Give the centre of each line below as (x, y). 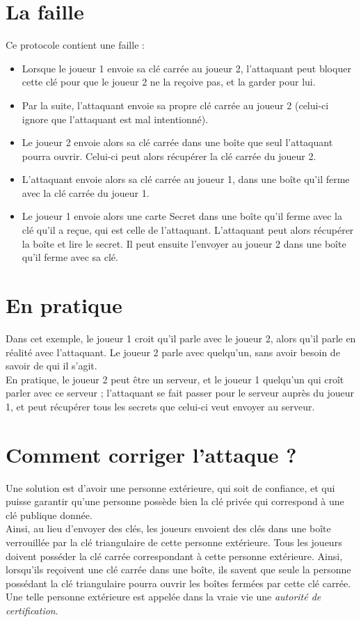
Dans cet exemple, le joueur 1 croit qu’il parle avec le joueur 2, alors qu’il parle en (181, 338)
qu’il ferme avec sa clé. (70, 257)
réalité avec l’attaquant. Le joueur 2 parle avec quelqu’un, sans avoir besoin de (173, 352)
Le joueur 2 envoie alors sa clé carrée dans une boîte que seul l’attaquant (177, 142)
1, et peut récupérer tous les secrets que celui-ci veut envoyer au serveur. (160, 406)
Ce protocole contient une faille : (75, 45)
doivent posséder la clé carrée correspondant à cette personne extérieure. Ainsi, (174, 556)
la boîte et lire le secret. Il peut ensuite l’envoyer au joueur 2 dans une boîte (184, 243)
